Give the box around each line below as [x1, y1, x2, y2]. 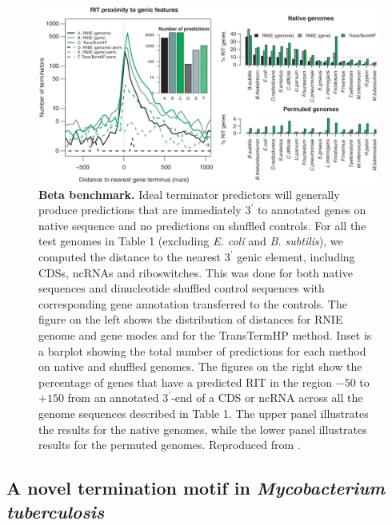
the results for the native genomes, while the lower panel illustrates [38, 420, 367, 437]
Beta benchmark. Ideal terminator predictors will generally [38, 185, 340, 202]
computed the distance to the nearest [38, 249, 222, 265]
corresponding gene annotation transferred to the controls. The [38, 295, 347, 312]
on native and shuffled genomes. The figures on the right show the [38, 358, 362, 375]
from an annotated [67, 389, 159, 406]
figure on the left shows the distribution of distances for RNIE [38, 311, 343, 328]
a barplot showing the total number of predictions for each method [38, 342, 366, 359]
